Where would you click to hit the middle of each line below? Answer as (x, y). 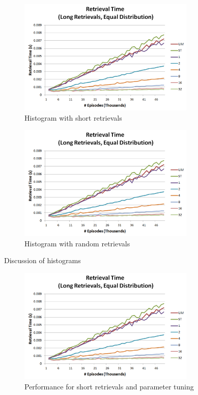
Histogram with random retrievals (77, 243)
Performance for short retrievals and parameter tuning (109, 386)
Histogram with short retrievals (73, 117)
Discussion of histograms (43, 260)
